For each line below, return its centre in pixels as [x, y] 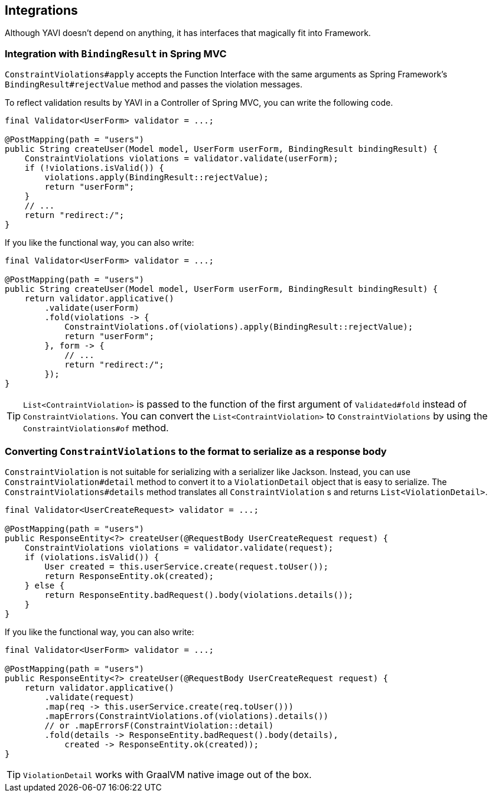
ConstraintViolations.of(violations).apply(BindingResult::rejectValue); [239, 327]
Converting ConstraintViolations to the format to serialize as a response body [196, 451]
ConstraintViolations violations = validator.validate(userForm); [181, 159]
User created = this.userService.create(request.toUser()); [186, 566]
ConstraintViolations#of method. [96, 428]
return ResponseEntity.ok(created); [129, 576]
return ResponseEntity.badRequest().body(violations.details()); [199, 595]
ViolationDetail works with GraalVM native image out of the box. [167, 774]
